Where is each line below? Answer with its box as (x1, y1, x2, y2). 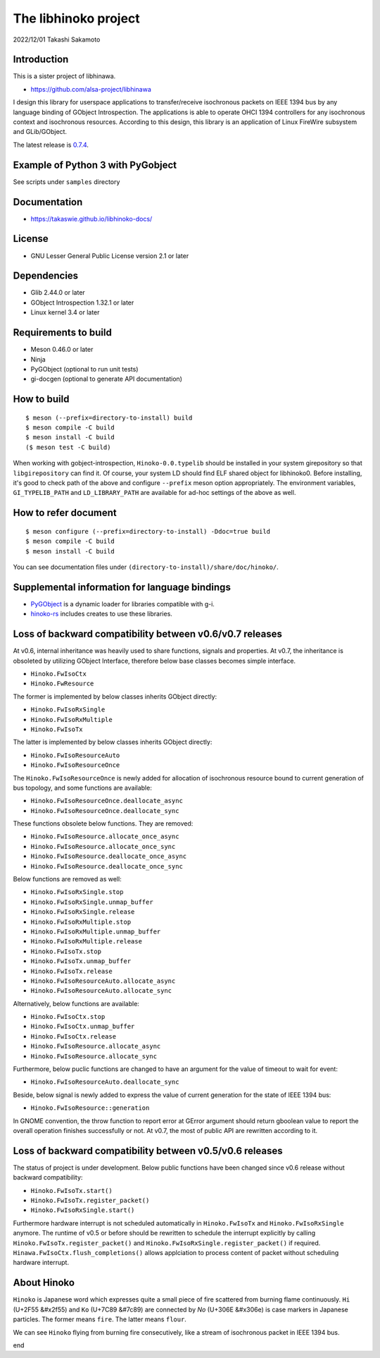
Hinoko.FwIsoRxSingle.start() (30, 1206, 135, 1214)
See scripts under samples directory (13, 177, 120, 186)
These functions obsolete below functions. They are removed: (13, 819, 194, 828)
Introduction (13, 54, 69, 66)
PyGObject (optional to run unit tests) (30, 365, 139, 373)
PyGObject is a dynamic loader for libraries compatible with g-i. (30, 599, 215, 608)
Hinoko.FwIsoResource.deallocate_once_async (30, 852, 187, 860)
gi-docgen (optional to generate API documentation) (30, 374, 183, 384)
